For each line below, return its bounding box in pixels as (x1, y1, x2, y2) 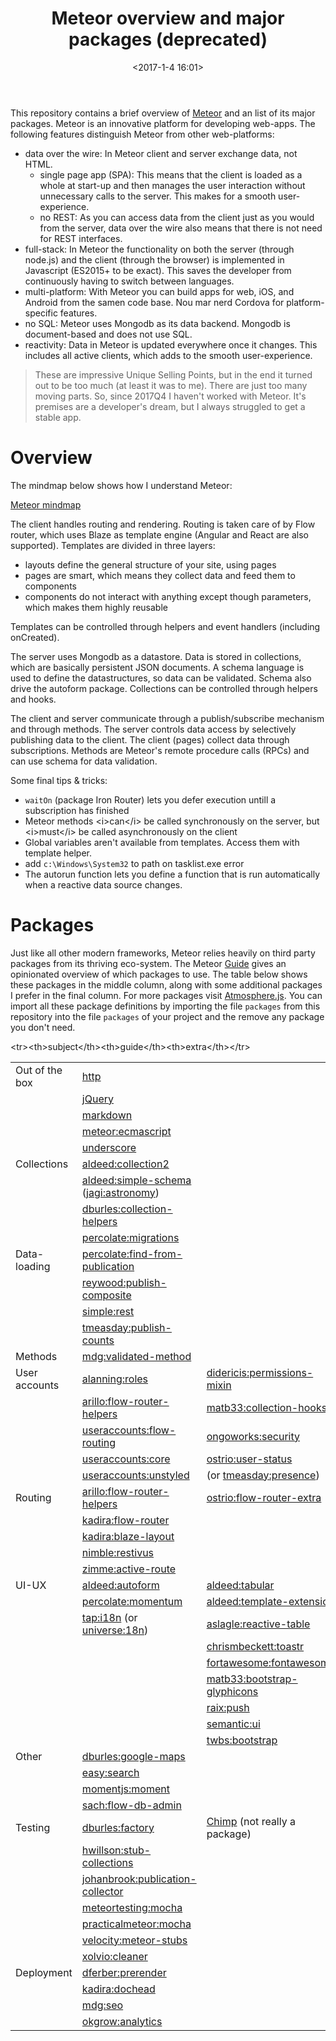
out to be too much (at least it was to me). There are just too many (34, 379, 308, 391)
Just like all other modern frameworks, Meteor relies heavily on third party (10, 947, 316, 959)
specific (24, 307, 58, 319)
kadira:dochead (81, 1982, 156, 1996)
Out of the (15, 1063, 63, 1077)
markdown (81, 1108, 133, 1122)
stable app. (34, 411, 82, 423)
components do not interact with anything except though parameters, (24, 590, 312, 602)
